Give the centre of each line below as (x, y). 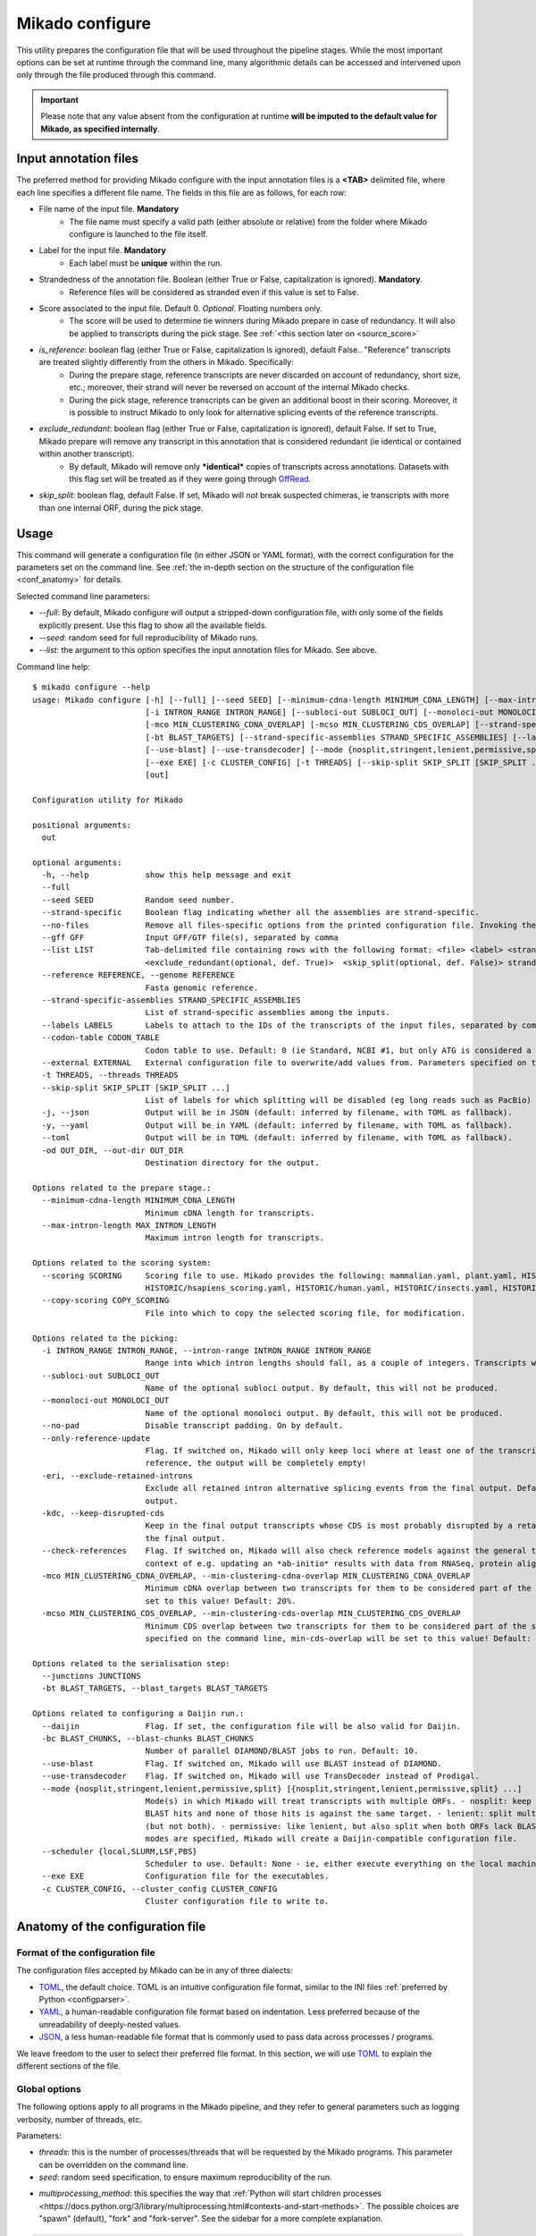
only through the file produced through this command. (116, 75)
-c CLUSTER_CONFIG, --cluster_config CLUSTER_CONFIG (159, 1889)
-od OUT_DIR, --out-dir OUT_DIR (112, 1150)
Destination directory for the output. (233, 1163)
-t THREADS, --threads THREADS (110, 1075)
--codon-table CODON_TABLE (100, 1038)
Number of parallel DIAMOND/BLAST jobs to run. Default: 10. (282, 1751)
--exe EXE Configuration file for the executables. (185, 1876)
